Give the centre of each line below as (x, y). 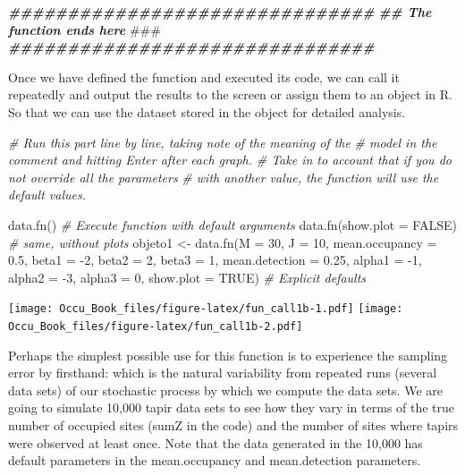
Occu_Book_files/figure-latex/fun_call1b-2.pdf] (156, 326)
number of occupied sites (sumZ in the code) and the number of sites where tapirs (233, 425)
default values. (47, 195)
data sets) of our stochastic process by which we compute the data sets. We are (225, 390)
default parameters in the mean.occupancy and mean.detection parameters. (215, 460)
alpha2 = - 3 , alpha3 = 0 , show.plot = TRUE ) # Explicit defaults (187, 277)
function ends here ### (85, 29)
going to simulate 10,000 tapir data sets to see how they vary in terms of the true (232, 407)
